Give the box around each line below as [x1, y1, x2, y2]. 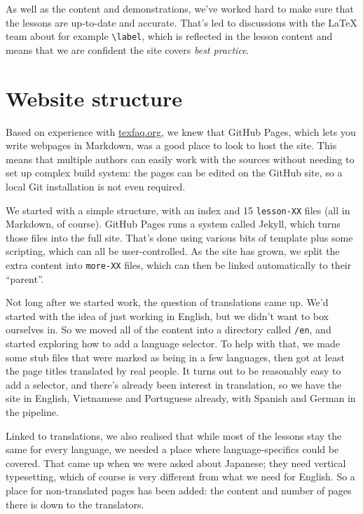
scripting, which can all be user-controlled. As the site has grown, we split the [6, 244, 340, 258]
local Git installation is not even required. [6, 179, 186, 193]
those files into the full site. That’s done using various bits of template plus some [6, 230, 353, 244]
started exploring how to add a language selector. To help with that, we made [6, 336, 341, 351]
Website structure [6, 83, 183, 112]
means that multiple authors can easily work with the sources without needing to [6, 151, 355, 166]
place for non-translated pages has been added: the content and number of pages [6, 483, 352, 497]
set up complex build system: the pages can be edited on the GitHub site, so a [6, 165, 343, 180]
